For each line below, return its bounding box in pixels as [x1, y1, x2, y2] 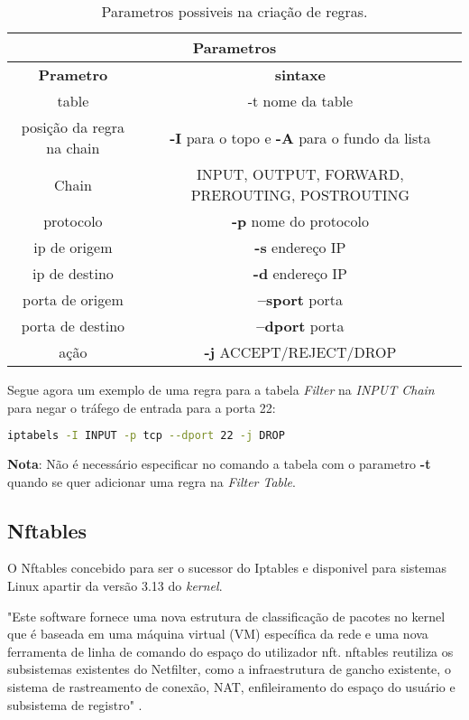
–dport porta [256, 315, 345, 336]
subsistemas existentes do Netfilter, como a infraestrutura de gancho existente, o [7, 659, 451, 678]
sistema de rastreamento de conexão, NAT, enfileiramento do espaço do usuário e [7, 678, 455, 697]
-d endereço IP [253, 263, 347, 284]
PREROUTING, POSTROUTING [190, 184, 410, 205]
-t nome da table [247, 90, 354, 111]
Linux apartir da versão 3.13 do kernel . [7, 576, 223, 595]
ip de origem [33, 237, 113, 257]
